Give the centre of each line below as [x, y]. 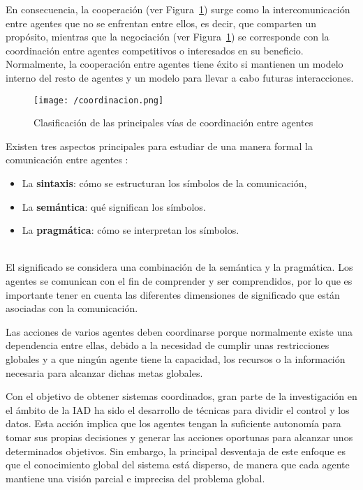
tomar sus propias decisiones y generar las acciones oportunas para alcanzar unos [179, 437]
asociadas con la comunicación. [72, 308]
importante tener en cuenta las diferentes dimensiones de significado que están [173, 294]
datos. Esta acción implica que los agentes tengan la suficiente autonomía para [173, 423]
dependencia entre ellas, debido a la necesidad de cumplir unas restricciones [168, 345]
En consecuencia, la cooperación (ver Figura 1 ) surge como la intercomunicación [178, 9]
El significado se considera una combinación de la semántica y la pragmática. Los [179, 267]
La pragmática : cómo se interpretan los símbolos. [131, 230]
